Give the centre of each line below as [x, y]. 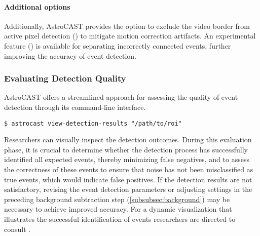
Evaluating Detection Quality [65, 78]
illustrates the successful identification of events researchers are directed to [120, 219]
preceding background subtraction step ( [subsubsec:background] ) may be [117, 199]
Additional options [37, 6]
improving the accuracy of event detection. [70, 55]
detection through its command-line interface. [75, 107]
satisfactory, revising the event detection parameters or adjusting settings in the [128, 189]
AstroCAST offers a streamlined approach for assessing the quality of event [121, 97]
